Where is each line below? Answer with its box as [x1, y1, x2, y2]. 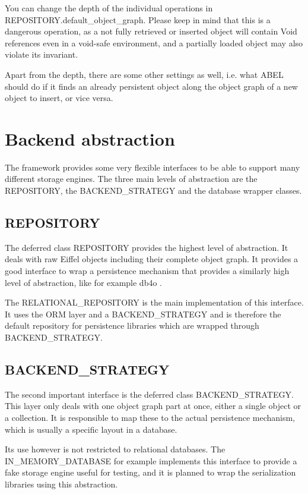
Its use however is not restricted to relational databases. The [5, 443, 226, 455]
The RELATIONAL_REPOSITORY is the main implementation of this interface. [5, 296, 304, 309]
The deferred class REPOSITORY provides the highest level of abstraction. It [5, 241, 288, 253]
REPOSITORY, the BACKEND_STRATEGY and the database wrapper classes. [5, 184, 302, 197]
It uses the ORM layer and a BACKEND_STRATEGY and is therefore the [5, 307, 281, 320]
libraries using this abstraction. [5, 477, 118, 490]
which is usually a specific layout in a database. [5, 423, 177, 435]
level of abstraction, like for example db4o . [5, 276, 162, 288]
